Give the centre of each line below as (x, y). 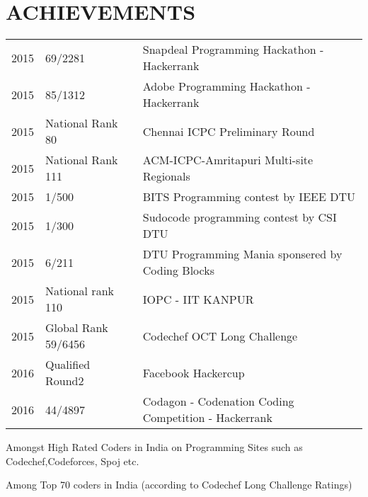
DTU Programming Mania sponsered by (242, 254)
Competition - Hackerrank (207, 418)
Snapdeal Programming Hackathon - (233, 50)
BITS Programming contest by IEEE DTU (249, 197)
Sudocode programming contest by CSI (240, 217)
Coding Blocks (178, 270)
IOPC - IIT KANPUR (198, 299)
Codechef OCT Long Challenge (220, 336)
